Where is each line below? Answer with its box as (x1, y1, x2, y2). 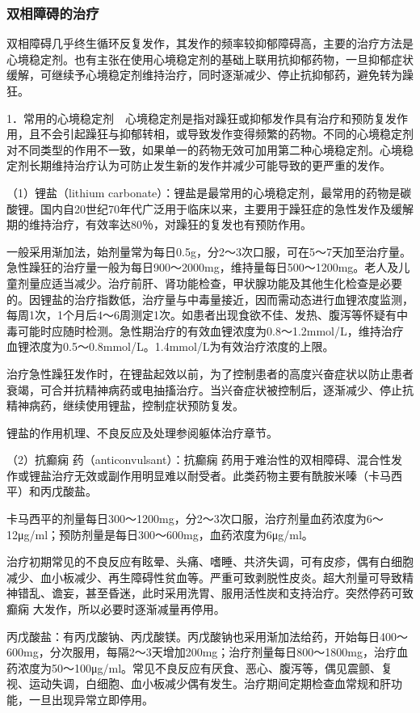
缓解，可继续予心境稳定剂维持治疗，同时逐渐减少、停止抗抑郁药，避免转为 (6, 66, 402, 83)
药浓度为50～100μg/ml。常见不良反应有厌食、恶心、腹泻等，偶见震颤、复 (6, 659, 393, 676)
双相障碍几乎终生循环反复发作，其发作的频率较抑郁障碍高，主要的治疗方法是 (6, 35, 414, 52)
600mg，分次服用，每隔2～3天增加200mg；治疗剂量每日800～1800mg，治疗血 (6, 643, 408, 660)
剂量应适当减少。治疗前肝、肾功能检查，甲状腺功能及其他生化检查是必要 (17, 274, 402, 291)
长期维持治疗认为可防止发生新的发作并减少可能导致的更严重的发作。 (28, 157, 391, 174)
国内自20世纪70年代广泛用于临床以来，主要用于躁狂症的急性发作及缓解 (40, 200, 414, 217)
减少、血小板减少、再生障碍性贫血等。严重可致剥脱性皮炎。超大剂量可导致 (6, 568, 402, 585)
